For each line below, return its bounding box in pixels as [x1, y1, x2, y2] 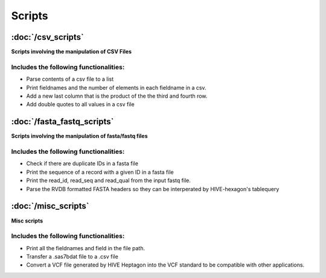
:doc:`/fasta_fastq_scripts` [11, 116, 114, 127]
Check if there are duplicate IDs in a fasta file [26, 160, 139, 167]
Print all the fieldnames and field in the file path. [26, 244, 145, 251]
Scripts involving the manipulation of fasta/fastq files [11, 133, 148, 140]
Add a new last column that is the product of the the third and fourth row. [26, 92, 208, 100]
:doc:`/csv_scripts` [11, 32, 85, 42]
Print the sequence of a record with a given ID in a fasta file [26, 168, 174, 175]
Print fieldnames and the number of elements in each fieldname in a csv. [26, 84, 206, 91]
